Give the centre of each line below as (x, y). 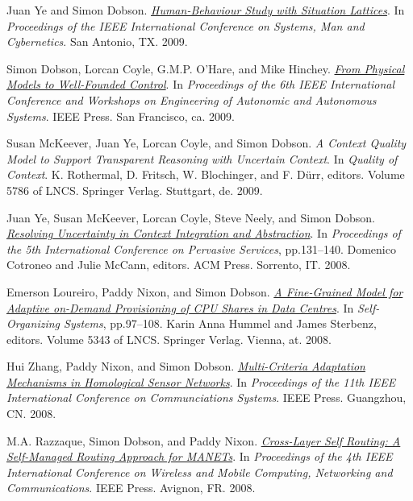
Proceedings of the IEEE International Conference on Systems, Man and (186, 25)
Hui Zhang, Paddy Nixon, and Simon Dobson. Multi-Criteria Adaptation (186, 366)
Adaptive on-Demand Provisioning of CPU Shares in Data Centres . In (180, 307)
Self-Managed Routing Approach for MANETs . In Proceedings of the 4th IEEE (200, 456)
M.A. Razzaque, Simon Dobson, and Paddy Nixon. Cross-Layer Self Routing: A (204, 440)
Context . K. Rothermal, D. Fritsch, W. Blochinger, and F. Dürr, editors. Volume (206, 174)
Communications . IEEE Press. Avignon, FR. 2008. (131, 488)
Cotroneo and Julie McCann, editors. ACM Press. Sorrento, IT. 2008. (179, 265)
